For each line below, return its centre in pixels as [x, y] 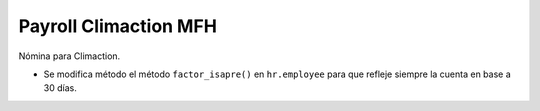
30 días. [60, 88]
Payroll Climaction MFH [117, 26]
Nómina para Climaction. [69, 56]
